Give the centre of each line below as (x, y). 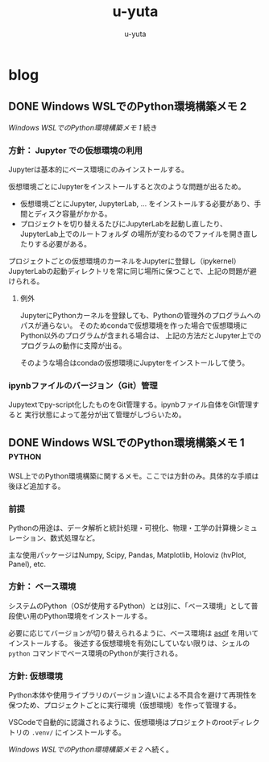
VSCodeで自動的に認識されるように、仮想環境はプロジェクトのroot (120, 723)
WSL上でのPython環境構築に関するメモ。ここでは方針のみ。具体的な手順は (134, 476)
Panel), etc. (27, 564)
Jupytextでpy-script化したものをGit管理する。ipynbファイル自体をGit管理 (130, 404)
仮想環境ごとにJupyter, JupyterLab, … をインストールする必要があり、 (137, 204)
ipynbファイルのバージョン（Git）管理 (83, 385)
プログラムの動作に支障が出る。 (73, 346)
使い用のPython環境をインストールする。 (83, 615)
